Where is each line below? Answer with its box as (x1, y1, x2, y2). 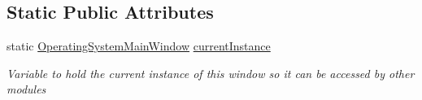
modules (7, 80, 46, 98)
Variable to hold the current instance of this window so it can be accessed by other (7, 64, 415, 81)
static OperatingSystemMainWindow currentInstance (7, 37, 271, 54)
